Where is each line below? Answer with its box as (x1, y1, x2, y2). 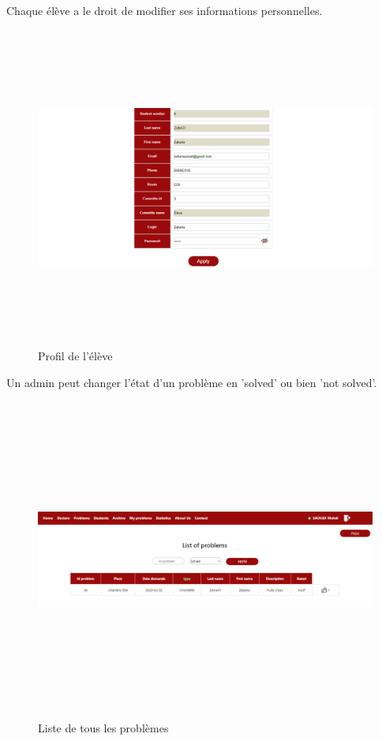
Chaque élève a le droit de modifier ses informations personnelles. (6, 2, 323, 18)
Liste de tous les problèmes (38, 719, 169, 735)
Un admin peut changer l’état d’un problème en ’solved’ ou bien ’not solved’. (6, 374, 377, 390)
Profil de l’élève (38, 348, 113, 364)
